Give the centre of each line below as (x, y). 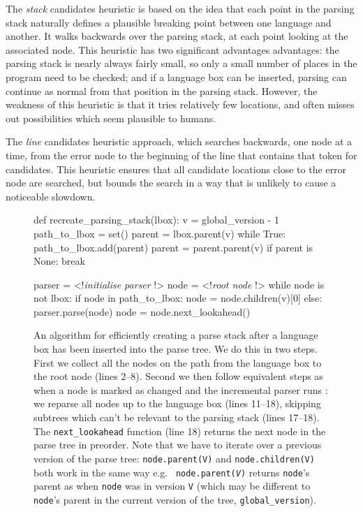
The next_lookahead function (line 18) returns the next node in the (180, 431)
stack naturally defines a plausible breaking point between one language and (169, 22)
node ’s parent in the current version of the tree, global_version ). (175, 499)
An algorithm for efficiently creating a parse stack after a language (176, 335)
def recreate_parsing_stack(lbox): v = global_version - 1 (156, 220)
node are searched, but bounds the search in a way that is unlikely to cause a (171, 183)
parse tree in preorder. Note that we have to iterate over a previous (178, 445)
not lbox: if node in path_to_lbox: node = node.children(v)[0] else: (178, 298)
